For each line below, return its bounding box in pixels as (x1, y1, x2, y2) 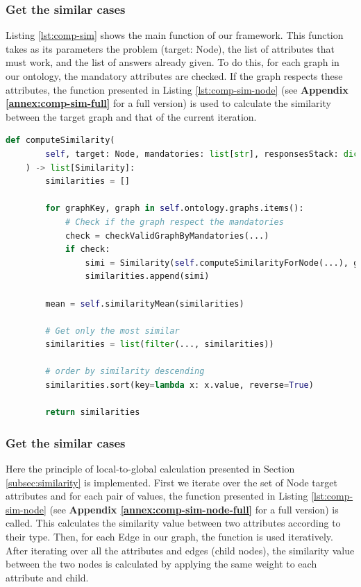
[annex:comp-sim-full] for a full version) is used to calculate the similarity (6, 96, 331, 110)
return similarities (45, 407, 140, 418)
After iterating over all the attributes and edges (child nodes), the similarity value (6, 543, 355, 557)
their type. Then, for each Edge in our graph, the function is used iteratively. (6, 529, 333, 544)
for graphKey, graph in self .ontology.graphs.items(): (45, 203, 304, 214)
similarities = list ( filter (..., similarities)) (45, 339, 274, 350)
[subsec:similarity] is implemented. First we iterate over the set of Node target (6, 475, 337, 489)
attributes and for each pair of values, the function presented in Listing (6, 488, 308, 503)
